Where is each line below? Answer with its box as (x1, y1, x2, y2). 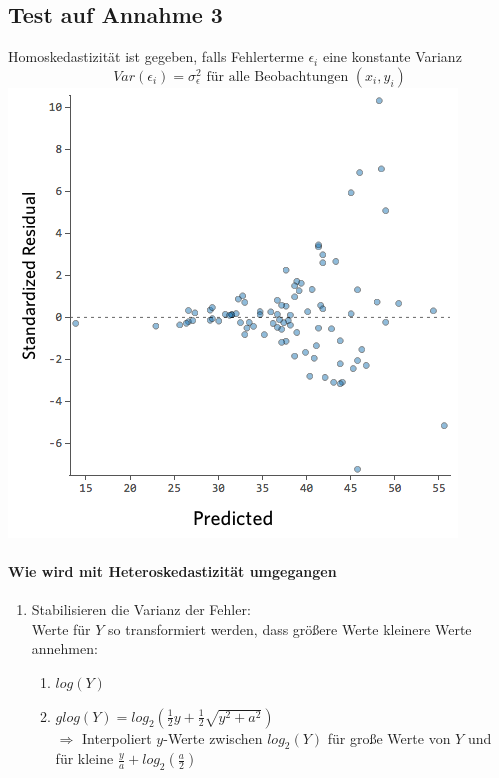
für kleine (55, 748, 114, 769)
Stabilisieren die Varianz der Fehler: (31, 599, 251, 620)
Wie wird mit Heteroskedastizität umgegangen (8, 560, 337, 581)
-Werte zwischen (163, 727, 263, 748)
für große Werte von (327, 727, 451, 748)
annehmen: (31, 638, 98, 659)
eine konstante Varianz (322, 46, 462, 67)
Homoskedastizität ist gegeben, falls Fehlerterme (8, 46, 304, 67)
